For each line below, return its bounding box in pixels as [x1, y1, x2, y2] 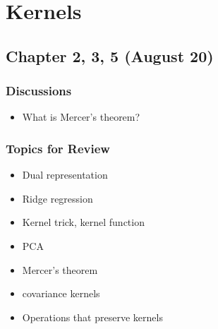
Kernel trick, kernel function [22, 215, 145, 229]
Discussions [6, 82, 72, 100]
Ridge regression [22, 191, 93, 205]
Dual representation [22, 167, 108, 182]
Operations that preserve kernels [22, 309, 163, 324]
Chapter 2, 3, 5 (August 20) [6, 44, 214, 66]
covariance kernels [22, 286, 100, 301]
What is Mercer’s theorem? [22, 109, 140, 124]
